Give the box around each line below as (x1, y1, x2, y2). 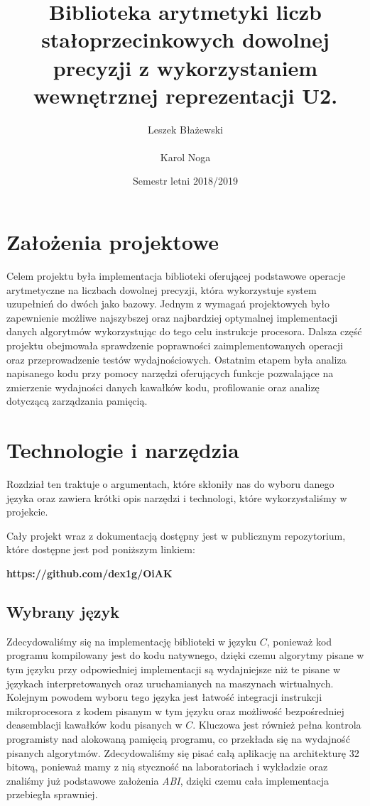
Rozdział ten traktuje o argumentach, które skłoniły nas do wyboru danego (6, 476, 334, 491)
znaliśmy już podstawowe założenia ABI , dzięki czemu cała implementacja (6, 773, 329, 788)
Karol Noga (160, 149, 211, 164)
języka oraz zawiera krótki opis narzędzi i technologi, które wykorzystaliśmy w (6, 490, 347, 505)
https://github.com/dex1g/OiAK (6, 566, 173, 581)
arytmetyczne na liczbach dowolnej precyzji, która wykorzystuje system (6, 282, 317, 297)
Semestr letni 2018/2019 (133, 173, 238, 188)
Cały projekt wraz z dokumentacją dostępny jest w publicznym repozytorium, (6, 528, 346, 543)
